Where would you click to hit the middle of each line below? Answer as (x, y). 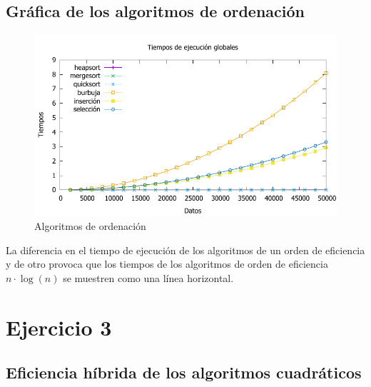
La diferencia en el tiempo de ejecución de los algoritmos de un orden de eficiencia (185, 250)
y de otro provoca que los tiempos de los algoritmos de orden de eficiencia (167, 264)
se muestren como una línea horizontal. (148, 277)
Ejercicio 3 (59, 327)
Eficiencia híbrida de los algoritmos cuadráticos (184, 372)
